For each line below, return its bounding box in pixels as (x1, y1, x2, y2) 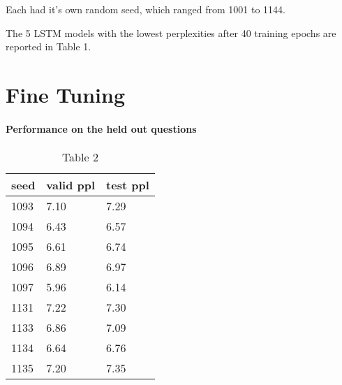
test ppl (106, 176, 149, 193)
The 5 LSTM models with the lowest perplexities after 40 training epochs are (6, 25, 336, 40)
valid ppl (46, 176, 96, 193)
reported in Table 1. (6, 39, 91, 54)
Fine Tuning (6, 80, 125, 108)
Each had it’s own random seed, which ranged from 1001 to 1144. (6, 2, 286, 16)
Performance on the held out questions (6, 121, 197, 136)
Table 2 (61, 148, 98, 165)
